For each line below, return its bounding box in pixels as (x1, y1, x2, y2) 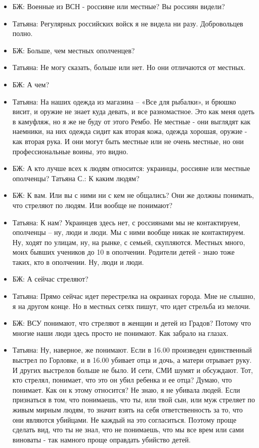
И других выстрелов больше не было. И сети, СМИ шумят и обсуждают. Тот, (12, 364, 253, 375)
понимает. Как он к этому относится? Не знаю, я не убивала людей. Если (12, 384, 240, 395)
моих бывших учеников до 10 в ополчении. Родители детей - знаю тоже (12, 247, 235, 257)
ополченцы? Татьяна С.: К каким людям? (12, 173, 140, 183)
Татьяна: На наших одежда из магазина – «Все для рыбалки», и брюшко (12, 96, 236, 107)
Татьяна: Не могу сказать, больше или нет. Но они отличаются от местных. (12, 62, 246, 73)
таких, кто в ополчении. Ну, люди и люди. (12, 256, 144, 267)
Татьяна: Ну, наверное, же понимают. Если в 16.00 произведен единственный (12, 344, 252, 355)
